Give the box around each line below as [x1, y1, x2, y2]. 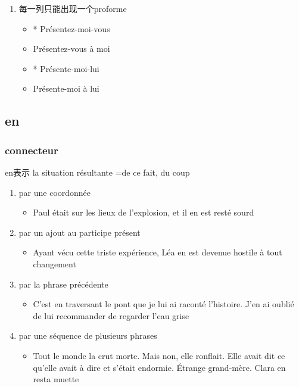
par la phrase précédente [18, 277, 108, 290]
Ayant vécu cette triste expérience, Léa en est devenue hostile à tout [33, 246, 282, 258]
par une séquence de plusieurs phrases [18, 329, 157, 342]
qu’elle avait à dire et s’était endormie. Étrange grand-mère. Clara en [33, 361, 286, 373]
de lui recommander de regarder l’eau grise [33, 309, 189, 322]
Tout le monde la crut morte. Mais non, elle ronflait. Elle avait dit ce [33, 349, 285, 361]
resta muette [33, 373, 79, 385]
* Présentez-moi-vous [33, 22, 110, 35]
